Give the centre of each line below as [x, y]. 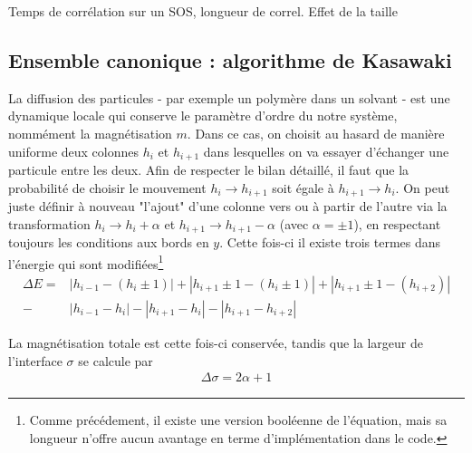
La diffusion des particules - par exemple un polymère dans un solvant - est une [229, 97]
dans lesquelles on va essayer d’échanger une [326, 151]
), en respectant [397, 223]
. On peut [423, 187]
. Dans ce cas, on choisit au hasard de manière [316, 133]
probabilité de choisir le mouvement [107, 187]
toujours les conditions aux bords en [109, 242]
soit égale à [303, 187]
